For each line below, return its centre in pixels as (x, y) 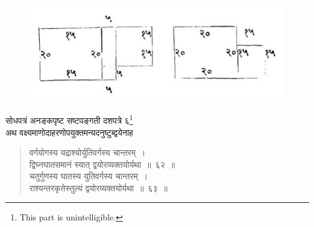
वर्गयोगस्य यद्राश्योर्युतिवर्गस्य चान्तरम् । (87, 152)
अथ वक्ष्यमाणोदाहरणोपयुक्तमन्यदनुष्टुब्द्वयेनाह (69, 132)
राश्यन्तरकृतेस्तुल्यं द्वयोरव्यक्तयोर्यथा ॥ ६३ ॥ (98, 187)
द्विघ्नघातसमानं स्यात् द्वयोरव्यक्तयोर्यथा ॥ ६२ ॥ (102, 164)
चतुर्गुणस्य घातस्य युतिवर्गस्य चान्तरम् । (89, 176)
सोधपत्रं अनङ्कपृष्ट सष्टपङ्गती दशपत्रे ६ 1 (69, 119)
